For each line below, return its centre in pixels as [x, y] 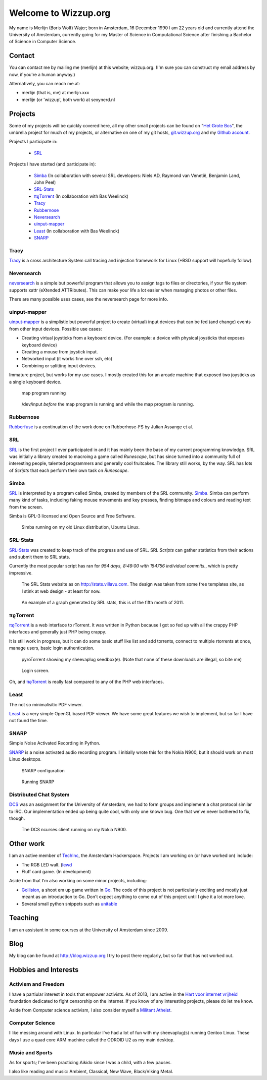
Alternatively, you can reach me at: [44, 84]
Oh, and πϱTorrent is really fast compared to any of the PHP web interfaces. [87, 682]
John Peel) [45, 182]
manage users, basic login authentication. [52, 648]
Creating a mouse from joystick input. [60, 351]
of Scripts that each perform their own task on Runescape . [69, 470]
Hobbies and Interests [44, 970]
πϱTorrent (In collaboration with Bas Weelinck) [81, 196]
